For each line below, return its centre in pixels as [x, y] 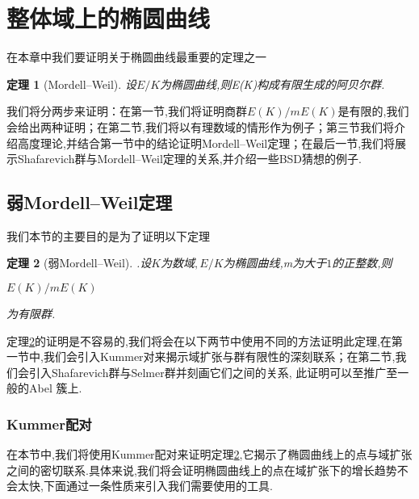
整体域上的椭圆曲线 [109, 18]
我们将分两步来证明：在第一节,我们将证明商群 [127, 111]
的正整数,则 [362, 263]
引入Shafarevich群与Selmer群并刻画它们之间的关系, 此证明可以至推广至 [213, 372]
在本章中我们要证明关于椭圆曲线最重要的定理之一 [136, 57]
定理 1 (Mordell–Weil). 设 [71, 84]
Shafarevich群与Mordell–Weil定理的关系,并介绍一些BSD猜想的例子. [189, 159]
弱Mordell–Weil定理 [90, 202]
